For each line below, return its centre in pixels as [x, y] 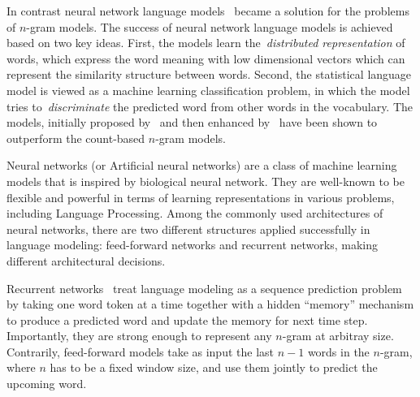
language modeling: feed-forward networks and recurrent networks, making [193, 245]
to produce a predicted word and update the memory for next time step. [187, 319]
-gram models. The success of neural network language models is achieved [210, 26]
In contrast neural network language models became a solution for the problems [208, 11]
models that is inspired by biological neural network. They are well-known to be [206, 181]
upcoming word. [47, 384]
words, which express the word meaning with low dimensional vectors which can [206, 58]
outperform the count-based [76, 138]
